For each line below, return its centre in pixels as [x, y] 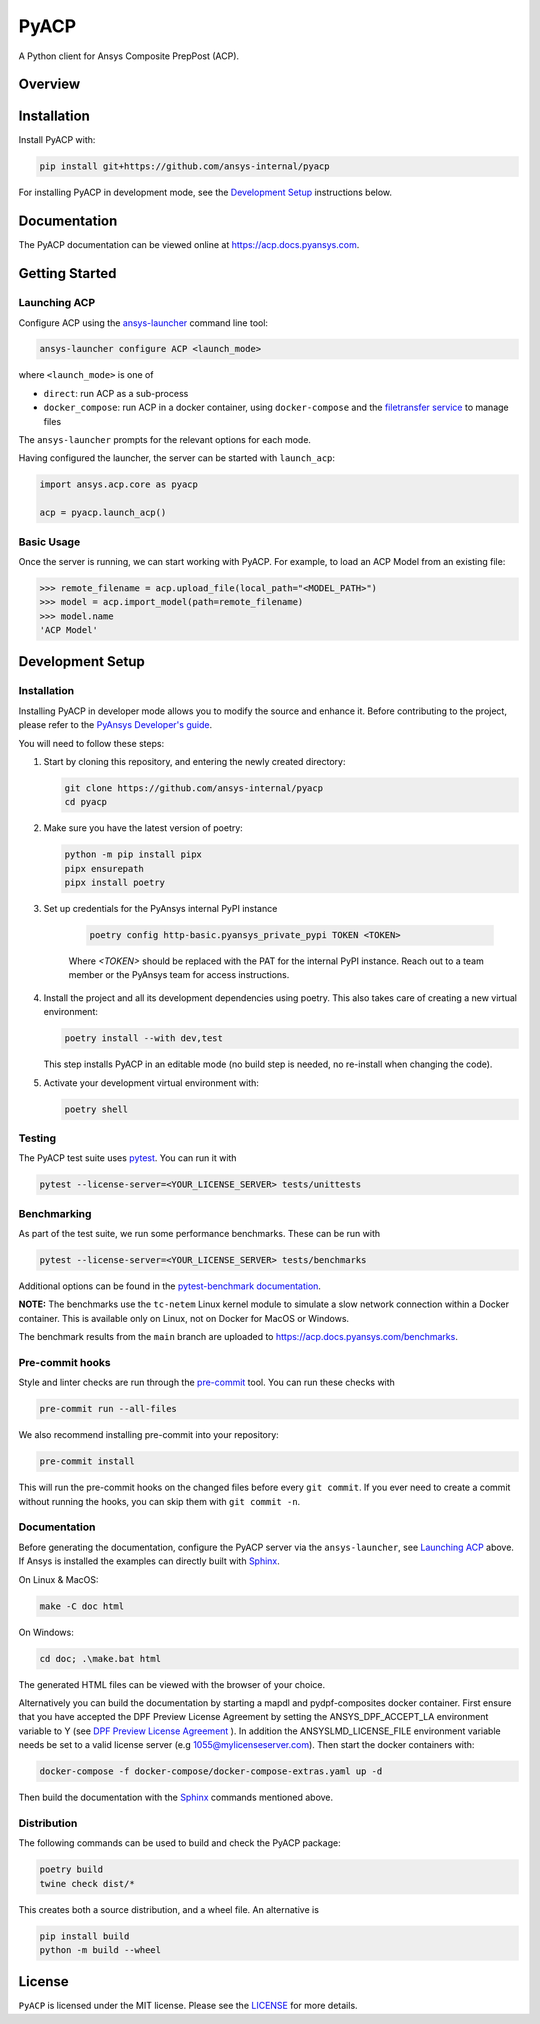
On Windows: [46, 1632]
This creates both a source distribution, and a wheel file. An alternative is [169, 1909]
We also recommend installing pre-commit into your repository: [148, 1435]
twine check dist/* [87, 1883]
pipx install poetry [114, 883]
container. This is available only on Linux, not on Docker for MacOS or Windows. [184, 1318]
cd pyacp [86, 802]
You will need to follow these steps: [91, 743]
